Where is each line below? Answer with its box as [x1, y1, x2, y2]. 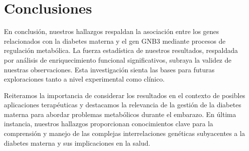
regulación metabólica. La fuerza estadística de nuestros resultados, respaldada [4, 45, 238, 55]
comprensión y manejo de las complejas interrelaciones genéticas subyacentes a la [4, 128, 245, 138]
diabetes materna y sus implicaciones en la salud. [4, 137, 150, 148]
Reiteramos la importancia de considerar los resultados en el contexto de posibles [4, 90, 246, 100]
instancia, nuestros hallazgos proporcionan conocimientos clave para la [4, 118, 214, 129]
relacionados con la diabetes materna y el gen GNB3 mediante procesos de [4, 35, 226, 46]
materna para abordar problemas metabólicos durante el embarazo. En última [4, 109, 236, 119]
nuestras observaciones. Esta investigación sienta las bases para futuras [4, 64, 215, 74]
